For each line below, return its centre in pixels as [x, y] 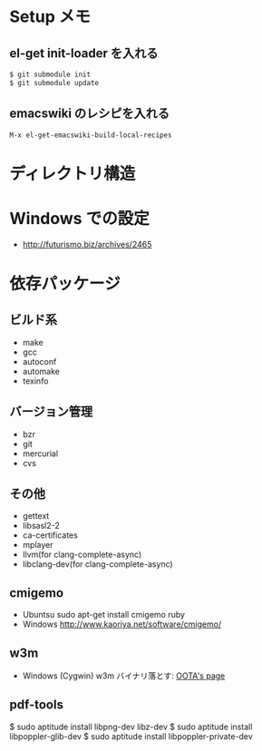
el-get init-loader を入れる [84, 53]
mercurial [40, 454]
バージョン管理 [51, 412]
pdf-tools [36, 705]
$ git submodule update [54, 83]
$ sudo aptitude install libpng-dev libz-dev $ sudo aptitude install [131, 727]
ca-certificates [50, 535]
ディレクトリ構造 [73, 174]
